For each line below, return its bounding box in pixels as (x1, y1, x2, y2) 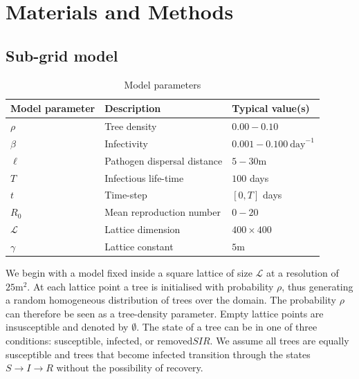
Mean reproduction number (104, 205, 221, 219)
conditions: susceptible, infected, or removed (6, 333, 193, 347)
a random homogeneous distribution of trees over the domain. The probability (6, 293, 337, 307)
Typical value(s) (232, 101, 310, 115)
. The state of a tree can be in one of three (136, 320, 317, 334)
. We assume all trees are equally (210, 333, 349, 347)
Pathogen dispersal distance (104, 153, 223, 167)
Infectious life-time (104, 170, 184, 185)
